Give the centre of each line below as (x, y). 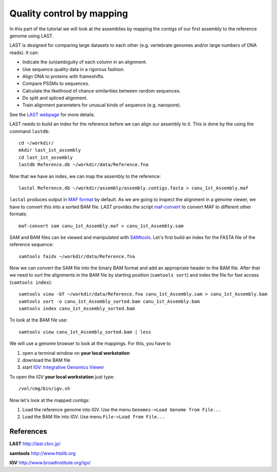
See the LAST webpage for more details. (52, 114)
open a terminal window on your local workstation (76, 353)
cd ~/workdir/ (36, 143)
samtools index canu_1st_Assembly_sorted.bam (77, 309)
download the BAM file (46, 360)
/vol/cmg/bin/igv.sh (44, 389)
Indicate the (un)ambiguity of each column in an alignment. (85, 62)
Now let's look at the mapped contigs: (50, 400)
